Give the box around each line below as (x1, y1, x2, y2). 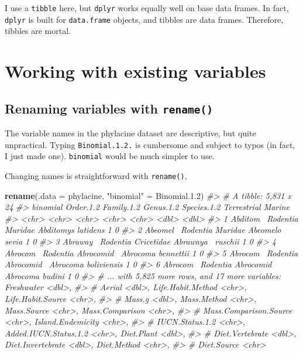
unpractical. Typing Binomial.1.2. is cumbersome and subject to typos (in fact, (5, 138, 295, 150)
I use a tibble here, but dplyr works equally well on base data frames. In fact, (5, 2, 289, 13)
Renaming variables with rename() (5, 99, 213, 117)
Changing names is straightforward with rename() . (5, 169, 187, 181)
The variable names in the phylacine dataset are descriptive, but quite (5, 127, 256, 139)
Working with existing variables (5, 59, 266, 83)
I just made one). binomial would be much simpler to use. (5, 150, 215, 162)
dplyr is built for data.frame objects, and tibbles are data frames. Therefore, (5, 13, 284, 25)
